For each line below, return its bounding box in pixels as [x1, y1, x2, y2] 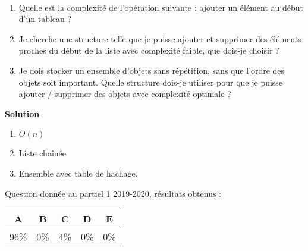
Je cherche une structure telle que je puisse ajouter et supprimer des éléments [18, 32, 301, 45]
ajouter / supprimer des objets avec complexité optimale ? [18, 87, 231, 100]
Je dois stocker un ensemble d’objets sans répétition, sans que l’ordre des [18, 64, 285, 76]
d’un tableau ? [18, 12, 72, 25]
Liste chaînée [18, 147, 66, 159]
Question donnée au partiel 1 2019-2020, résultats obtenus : [5, 187, 221, 199]
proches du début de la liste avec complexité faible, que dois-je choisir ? [18, 44, 279, 57]
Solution [5, 107, 40, 120]
